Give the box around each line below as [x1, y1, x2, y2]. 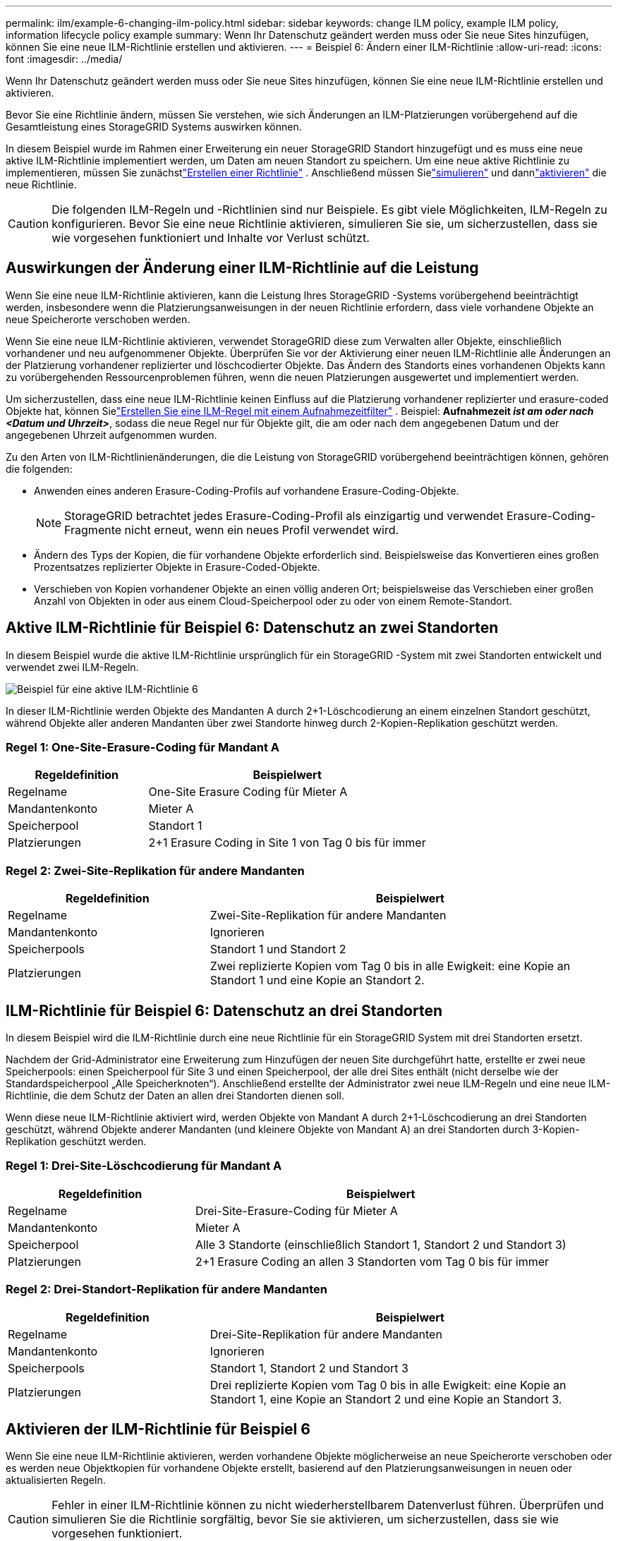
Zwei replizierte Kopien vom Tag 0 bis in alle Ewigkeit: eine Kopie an [210, 959, 571, 974]
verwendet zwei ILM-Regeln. [6, 660, 139, 673]
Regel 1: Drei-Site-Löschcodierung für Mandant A [6, 1159, 282, 1173]
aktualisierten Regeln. [6, 1474, 106, 1487]
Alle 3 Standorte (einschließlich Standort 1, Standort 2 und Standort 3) [195, 1237, 566, 1252]
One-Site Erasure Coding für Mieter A [148, 785, 348, 799]
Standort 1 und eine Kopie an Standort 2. [210, 973, 425, 988]
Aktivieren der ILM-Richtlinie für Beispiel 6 [6, 1420, 310, 1438]
